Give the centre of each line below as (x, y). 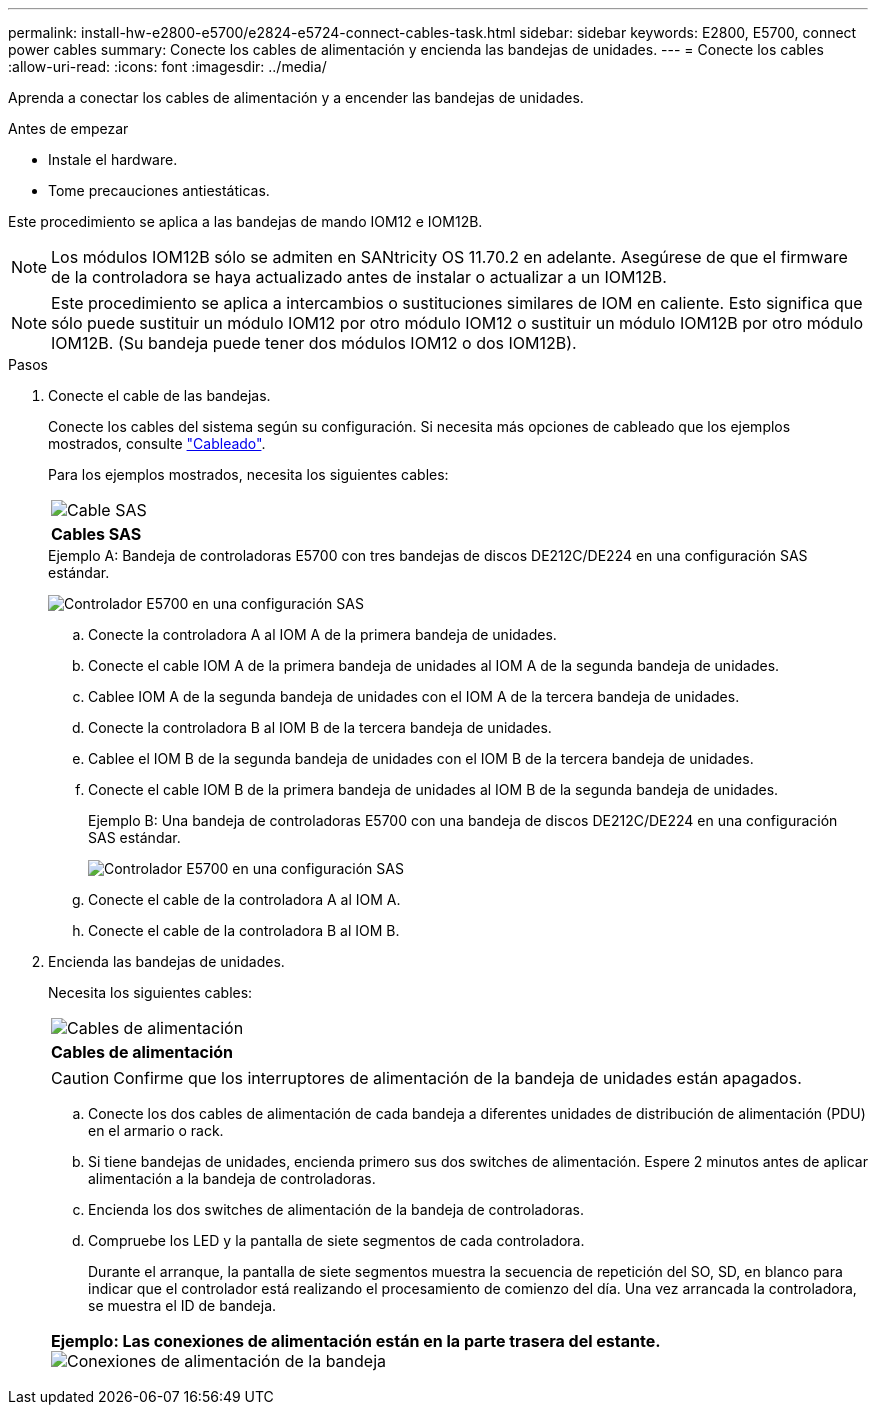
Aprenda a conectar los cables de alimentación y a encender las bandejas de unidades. (296, 97)
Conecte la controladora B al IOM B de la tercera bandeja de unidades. (320, 727)
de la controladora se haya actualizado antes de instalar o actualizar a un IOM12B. (359, 277)
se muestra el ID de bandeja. (182, 1305)
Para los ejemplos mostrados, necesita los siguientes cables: (248, 474)
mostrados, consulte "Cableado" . (157, 443)
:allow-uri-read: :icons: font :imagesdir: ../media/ (167, 66)
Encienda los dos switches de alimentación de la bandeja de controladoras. (336, 1209)
